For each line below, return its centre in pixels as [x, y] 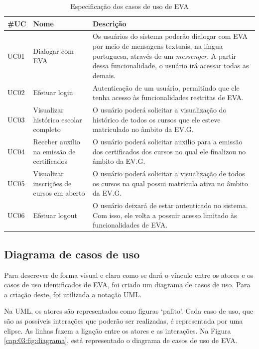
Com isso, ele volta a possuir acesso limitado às [165, 215]
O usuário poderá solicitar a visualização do [160, 110]
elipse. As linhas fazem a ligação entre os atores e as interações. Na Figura [118, 330]
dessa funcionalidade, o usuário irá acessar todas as [171, 65]
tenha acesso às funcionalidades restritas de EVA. [168, 97]
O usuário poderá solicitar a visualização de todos [169, 174]
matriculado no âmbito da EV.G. [143, 129]
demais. [104, 75]
